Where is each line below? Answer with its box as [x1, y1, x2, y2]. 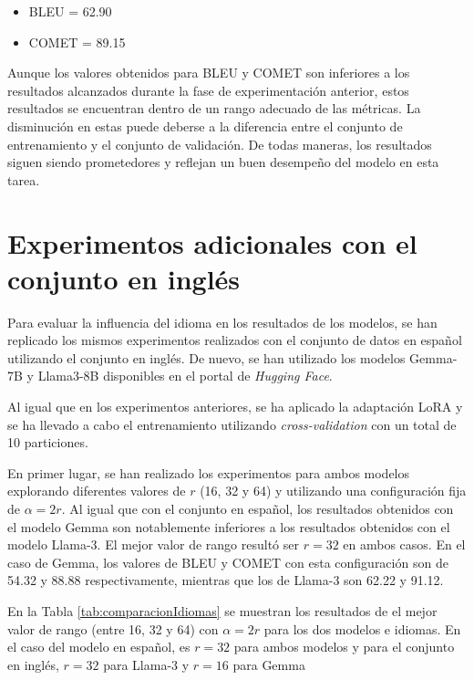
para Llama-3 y [103, 654, 190, 674]
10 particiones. [7, 433, 88, 452]
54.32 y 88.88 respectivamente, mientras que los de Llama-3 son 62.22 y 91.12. [7, 570, 444, 590]
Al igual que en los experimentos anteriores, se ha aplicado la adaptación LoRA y [7, 397, 463, 416]
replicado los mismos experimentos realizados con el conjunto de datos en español [7, 330, 462, 350]
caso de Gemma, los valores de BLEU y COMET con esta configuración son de [7, 552, 448, 571]
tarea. [7, 170, 40, 189]
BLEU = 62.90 [28, 2, 112, 20]
